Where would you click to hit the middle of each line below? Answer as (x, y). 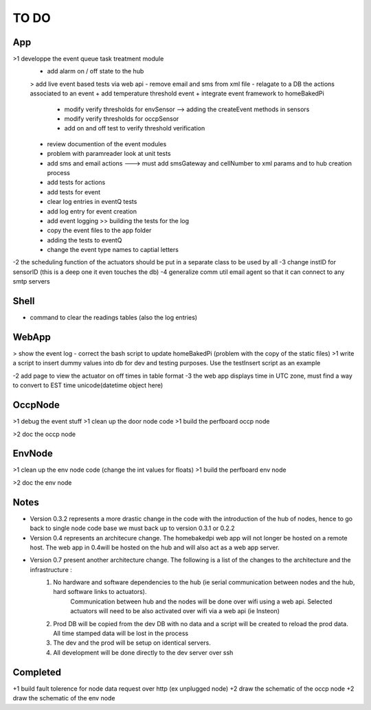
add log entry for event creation (92, 211)
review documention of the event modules (107, 144)
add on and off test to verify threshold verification (135, 128)
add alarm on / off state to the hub (95, 71)
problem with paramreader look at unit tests (109, 154)
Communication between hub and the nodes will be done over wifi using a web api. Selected (201, 602)
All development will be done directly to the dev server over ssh (143, 652)
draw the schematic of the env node (64, 698)
